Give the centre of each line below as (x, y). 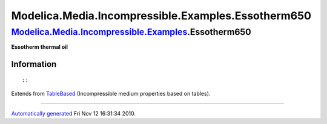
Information (34, 64)
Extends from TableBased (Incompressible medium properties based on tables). (111, 94)
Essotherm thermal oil (40, 47)
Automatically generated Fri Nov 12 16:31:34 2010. (74, 113)
